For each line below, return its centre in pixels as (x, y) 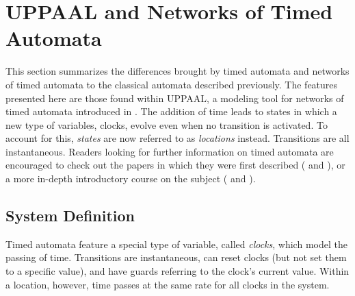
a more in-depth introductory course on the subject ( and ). (131, 178)
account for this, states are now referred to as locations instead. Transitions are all (177, 138)
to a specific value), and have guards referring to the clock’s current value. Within (177, 271)
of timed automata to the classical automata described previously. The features (172, 84)
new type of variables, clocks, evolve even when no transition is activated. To (167, 124)
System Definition (70, 215)
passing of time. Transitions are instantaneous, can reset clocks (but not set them (176, 257)
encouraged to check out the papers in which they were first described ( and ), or (175, 165)
